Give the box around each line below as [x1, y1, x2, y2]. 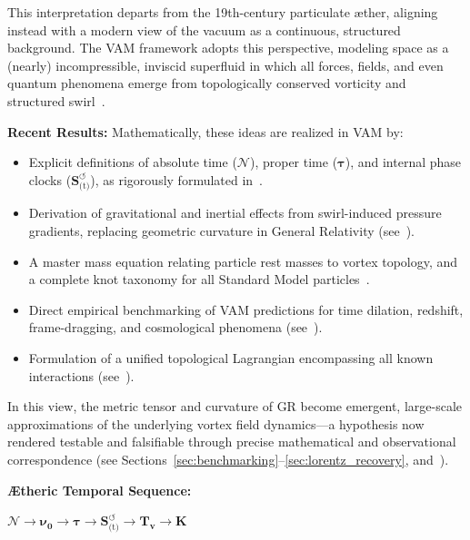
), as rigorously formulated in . [90, 170, 264, 189]
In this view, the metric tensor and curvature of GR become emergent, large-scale [7, 397, 463, 416]
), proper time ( [249, 152, 338, 172]
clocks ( [28, 170, 72, 189]
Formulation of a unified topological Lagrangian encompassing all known [28, 349, 434, 368]
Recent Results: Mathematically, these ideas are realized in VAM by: [7, 122, 404, 141]
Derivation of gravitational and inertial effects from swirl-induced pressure [28, 203, 442, 222]
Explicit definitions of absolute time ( [28, 152, 237, 172]
